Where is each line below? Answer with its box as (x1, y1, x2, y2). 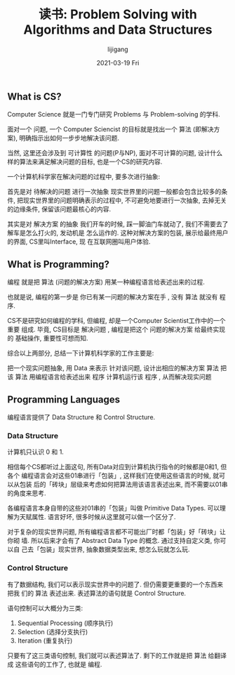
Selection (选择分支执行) (17, 627, 88, 636)
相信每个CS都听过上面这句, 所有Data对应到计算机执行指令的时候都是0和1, (7, 463, 220, 471)
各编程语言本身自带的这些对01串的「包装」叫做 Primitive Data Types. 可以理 (7, 504, 227, 513)
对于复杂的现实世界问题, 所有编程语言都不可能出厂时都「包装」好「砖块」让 (7, 527, 226, 536)
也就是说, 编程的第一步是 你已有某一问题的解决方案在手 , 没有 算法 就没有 (7, 293, 218, 301)
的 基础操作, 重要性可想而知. (7, 334, 88, 343)
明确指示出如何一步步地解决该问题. (19, 134, 120, 143)
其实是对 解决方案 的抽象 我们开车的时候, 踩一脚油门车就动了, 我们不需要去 (7, 220, 222, 228)
